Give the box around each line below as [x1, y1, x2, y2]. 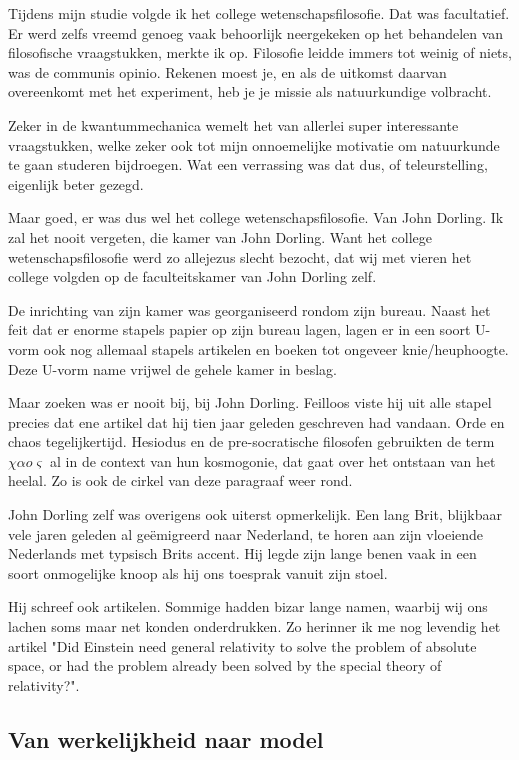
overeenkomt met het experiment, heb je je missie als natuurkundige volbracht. [8, 81, 492, 102]
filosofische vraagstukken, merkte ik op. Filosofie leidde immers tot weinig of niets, [8, 42, 512, 63]
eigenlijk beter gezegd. [8, 173, 144, 194]
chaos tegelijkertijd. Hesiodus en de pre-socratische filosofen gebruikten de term [8, 431, 495, 452]
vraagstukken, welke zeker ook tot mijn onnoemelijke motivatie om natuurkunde [8, 134, 500, 155]
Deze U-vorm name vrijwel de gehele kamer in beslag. [8, 358, 337, 379]
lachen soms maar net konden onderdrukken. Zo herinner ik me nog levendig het [8, 616, 501, 637]
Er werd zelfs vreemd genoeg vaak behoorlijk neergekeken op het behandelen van [8, 22, 504, 43]
